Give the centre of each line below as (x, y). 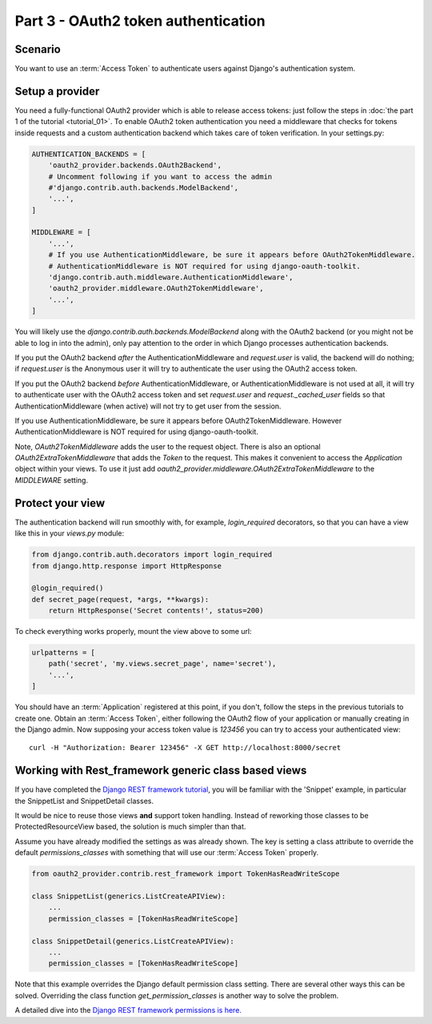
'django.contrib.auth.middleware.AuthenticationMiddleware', (171, 277)
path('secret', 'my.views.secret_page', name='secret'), (162, 664)
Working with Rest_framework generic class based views (161, 771)
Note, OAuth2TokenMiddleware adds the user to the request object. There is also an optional (168, 446)
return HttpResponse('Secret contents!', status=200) (156, 611)
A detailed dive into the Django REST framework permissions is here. (128, 1010)
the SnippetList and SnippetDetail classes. (84, 801)
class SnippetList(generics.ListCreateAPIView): (129, 896)
